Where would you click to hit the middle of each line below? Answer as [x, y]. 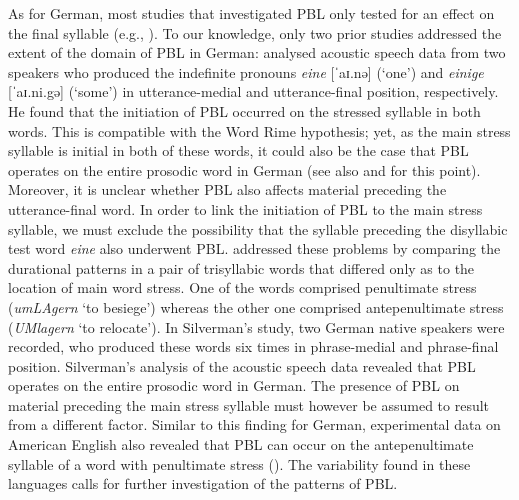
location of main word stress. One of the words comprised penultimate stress [242, 287]
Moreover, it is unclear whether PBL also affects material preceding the [227, 189]
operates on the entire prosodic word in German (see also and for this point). [244, 169]
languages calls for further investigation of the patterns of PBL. [203, 483]
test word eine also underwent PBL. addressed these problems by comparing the [254, 248]
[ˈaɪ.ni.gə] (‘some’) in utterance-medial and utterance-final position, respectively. [253, 91]
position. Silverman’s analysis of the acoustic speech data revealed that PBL [242, 365]
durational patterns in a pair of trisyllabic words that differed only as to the [241, 267]
